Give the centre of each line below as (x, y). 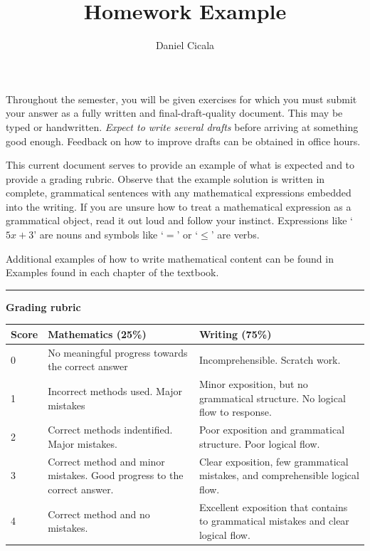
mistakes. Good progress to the (116, 475)
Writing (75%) (235, 334)
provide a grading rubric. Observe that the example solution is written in (165, 178)
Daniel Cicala (185, 45)
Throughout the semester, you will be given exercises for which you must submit (181, 99)
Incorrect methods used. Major (115, 391)
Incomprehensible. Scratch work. (270, 359)
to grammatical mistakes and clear (274, 521)
